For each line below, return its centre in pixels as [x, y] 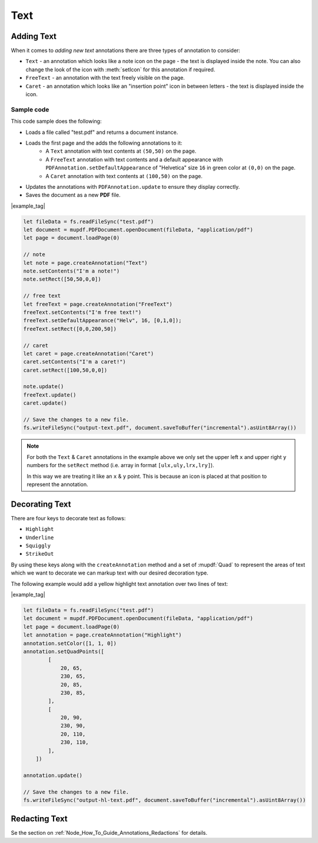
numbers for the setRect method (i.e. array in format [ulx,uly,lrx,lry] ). [120, 465]
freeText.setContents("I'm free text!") [82, 312]
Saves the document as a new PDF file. [73, 195]
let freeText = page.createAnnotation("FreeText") [98, 304]
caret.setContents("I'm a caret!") [74, 362]
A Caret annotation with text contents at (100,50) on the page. [124, 176]
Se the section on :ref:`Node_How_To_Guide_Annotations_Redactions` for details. [109, 833]
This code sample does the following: [56, 122]
